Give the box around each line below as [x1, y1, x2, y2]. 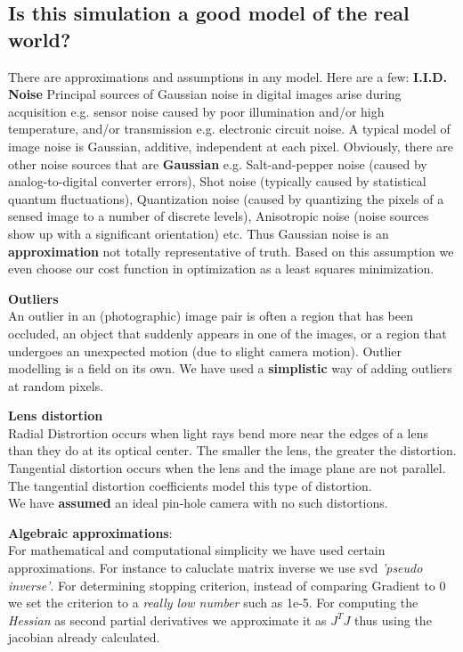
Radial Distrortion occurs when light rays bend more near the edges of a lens [8, 423, 428, 442]
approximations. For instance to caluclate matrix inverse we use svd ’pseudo [8, 558, 423, 577]
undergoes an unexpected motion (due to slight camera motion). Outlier [8, 341, 402, 360]
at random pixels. [8, 376, 104, 395]
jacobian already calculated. [8, 628, 160, 647]
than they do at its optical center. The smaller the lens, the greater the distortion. [8, 441, 457, 460]
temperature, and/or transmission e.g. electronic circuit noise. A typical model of [8, 119, 451, 138]
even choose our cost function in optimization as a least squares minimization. [8, 259, 435, 278]
